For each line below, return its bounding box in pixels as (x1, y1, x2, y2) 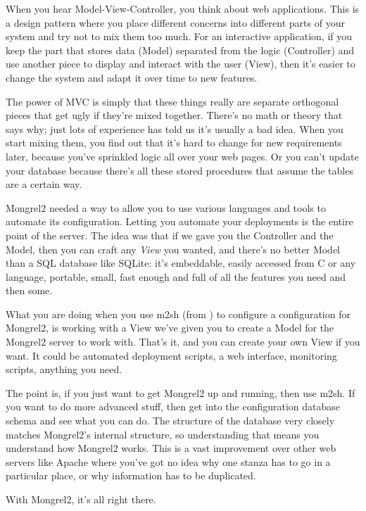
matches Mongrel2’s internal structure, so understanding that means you (6, 427, 320, 441)
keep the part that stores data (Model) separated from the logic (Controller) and (6, 42, 355, 57)
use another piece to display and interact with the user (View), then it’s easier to (6, 56, 355, 71)
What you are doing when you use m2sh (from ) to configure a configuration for (6, 306, 351, 321)
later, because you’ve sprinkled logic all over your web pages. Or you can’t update (6, 149, 359, 163)
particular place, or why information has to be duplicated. (6, 468, 256, 483)
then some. (6, 283, 53, 298)
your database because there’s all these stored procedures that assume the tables (6, 163, 353, 177)
